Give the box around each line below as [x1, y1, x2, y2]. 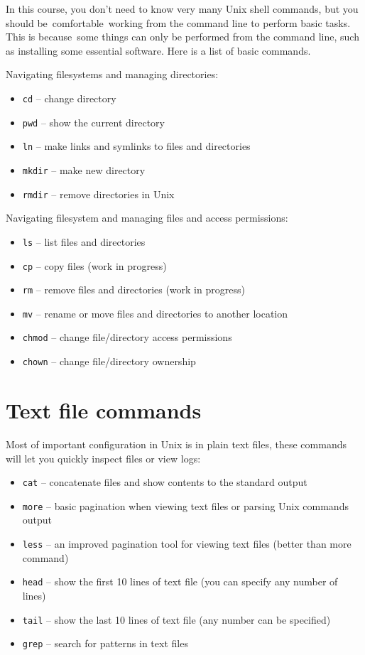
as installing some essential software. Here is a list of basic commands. [6, 43, 311, 58]
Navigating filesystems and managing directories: [6, 67, 219, 82]
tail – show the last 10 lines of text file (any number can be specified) [22, 612, 331, 627]
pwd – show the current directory [22, 114, 165, 129]
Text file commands [6, 395, 202, 424]
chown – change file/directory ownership [22, 354, 196, 369]
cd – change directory [22, 90, 116, 105]
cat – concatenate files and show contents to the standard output [22, 475, 307, 489]
